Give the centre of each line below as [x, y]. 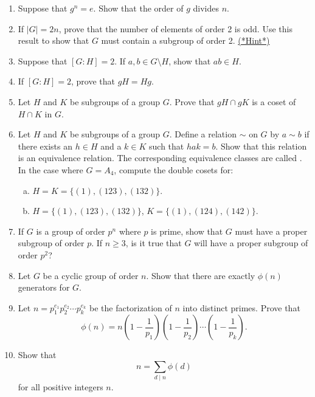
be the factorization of [130, 307]
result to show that [54, 40]
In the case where [50, 169]
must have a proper [271, 231]
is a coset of [274, 101]
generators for [44, 287]
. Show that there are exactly [201, 275]
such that [167, 146]
